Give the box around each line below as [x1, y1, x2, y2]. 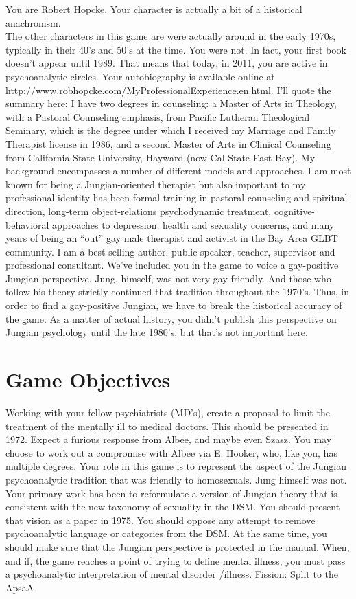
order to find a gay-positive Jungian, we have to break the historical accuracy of [5, 298, 342, 313]
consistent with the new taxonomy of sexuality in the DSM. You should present [5, 499, 340, 514]
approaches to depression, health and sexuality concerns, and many [52, 217, 335, 231]
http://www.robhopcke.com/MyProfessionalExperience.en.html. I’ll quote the [5, 82, 331, 97]
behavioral [5, 217, 49, 231]
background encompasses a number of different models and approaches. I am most [5, 163, 351, 178]
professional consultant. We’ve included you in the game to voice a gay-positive [5, 258, 339, 272]
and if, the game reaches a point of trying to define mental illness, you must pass [5, 553, 346, 567]
